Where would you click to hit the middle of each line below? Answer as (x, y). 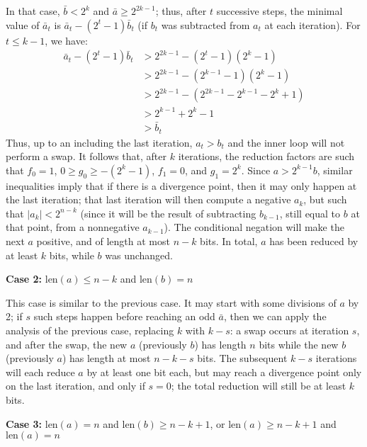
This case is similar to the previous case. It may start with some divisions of (171, 302)
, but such (325, 199)
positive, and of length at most (103, 241)
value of (23, 24)
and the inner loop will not (286, 142)
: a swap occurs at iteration (289, 330)
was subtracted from (205, 24)
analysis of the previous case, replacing (90, 330)
